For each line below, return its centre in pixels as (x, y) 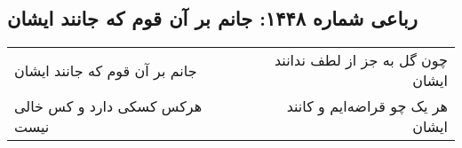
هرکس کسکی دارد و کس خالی (108, 106)
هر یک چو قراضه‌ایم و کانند (367, 106)
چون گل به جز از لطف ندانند (361, 60)
